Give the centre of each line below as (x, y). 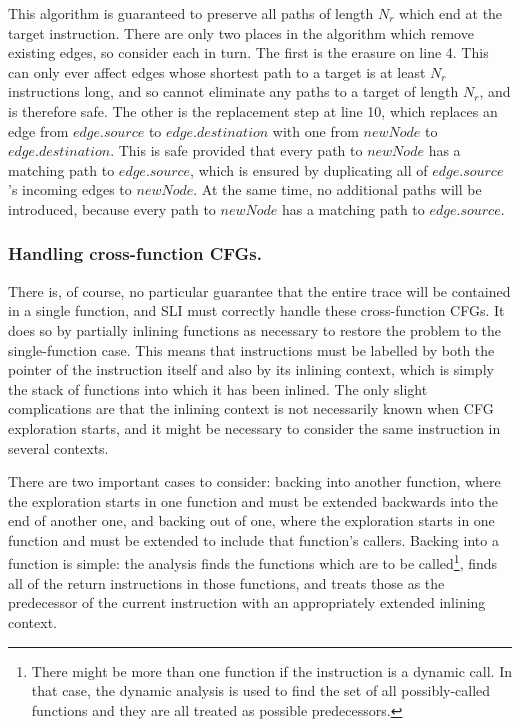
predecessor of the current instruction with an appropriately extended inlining (247, 602)
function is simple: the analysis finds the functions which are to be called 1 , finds (253, 562)
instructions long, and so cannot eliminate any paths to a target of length (233, 91)
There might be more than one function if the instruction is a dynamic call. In (271, 670)
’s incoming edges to (70, 189)
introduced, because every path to (112, 208)
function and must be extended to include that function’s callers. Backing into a (253, 539)
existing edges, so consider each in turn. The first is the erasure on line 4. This (248, 52)
